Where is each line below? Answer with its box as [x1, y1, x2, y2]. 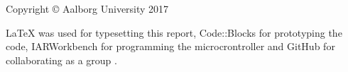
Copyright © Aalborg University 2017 [6, 1, 169, 16]
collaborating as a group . [6, 52, 117, 67]
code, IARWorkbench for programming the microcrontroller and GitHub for [6, 39, 335, 54]
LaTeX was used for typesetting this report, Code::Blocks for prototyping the [6, 25, 342, 40]
